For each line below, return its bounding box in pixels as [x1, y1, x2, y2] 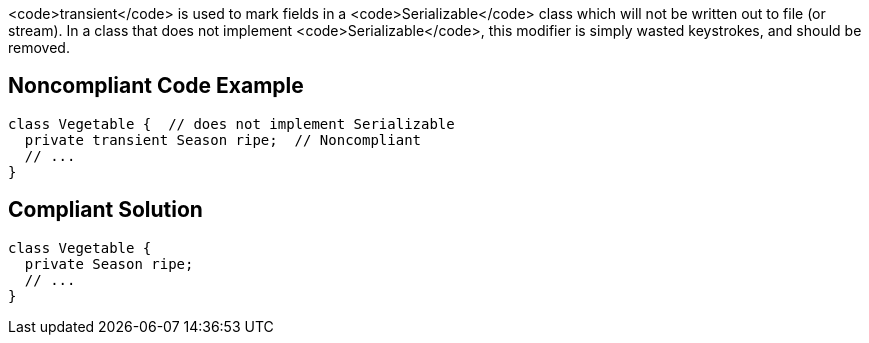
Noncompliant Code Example [8, 73, 304, 99]
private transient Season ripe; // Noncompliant [24, 131, 422, 148]
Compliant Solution [8, 197, 203, 223]
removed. [8, 39, 70, 56]
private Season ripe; [24, 255, 194, 272]
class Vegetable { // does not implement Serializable [8, 115, 455, 132]
